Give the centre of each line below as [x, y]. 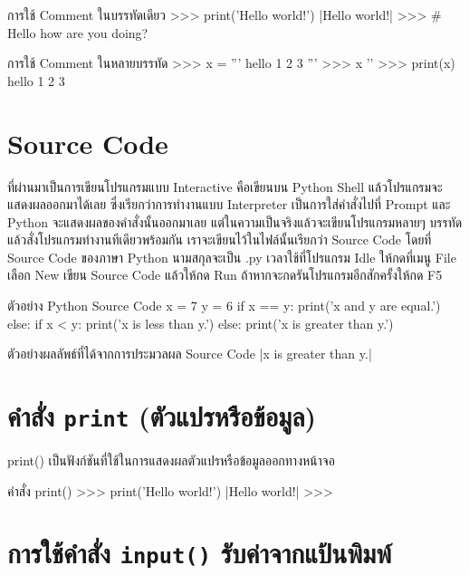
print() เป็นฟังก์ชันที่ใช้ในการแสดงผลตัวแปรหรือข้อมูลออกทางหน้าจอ [171, 460]
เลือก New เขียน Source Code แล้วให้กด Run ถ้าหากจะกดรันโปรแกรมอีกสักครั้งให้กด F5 [225, 275]
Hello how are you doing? [78, 32]
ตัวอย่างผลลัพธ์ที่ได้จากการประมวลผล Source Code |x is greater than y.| [190, 354]
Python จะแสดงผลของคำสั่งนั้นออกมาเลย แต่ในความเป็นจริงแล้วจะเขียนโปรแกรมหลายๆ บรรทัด [235, 221]
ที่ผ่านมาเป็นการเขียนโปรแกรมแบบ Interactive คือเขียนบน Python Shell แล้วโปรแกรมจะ [225, 186]
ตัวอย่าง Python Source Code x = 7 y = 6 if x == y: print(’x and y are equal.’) [224, 306]
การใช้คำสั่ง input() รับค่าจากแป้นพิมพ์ [200, 553]
